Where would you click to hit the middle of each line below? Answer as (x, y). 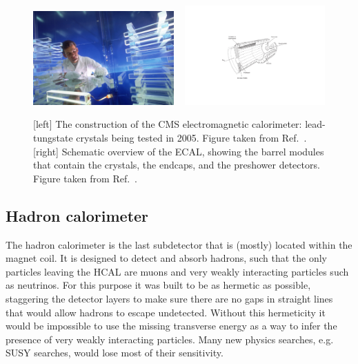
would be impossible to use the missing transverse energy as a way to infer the (171, 326)
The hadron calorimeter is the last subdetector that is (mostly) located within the (179, 244)
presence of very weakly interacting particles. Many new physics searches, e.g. (170, 339)
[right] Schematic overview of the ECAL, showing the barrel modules (179, 151)
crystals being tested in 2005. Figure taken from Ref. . (191, 138)
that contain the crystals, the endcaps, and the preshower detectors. (177, 165)
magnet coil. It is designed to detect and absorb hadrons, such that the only (166, 258)
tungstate (53, 138)
